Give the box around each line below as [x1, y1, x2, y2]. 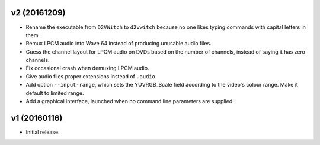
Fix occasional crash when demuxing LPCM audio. [25, 65, 149, 72]
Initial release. [25, 128, 60, 136]
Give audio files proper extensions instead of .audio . [25, 72, 157, 80]
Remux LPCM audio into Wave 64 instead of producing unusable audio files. [25, 40, 212, 47]
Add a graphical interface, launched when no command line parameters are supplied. [25, 98, 234, 105]
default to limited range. [25, 89, 84, 97]
